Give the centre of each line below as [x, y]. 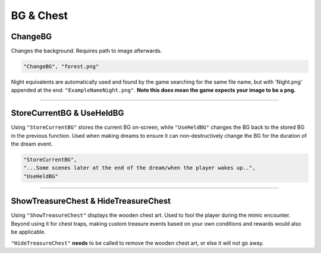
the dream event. [32, 144]
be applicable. [28, 232]
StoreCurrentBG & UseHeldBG [67, 113]
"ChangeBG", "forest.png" [61, 67]
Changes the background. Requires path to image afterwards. [86, 51]
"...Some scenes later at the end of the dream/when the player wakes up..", [139, 168]
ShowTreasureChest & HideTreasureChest [91, 201]
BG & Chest [40, 15]
